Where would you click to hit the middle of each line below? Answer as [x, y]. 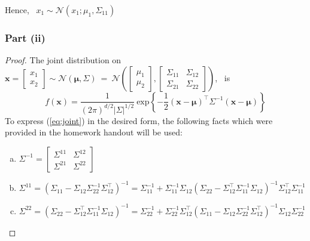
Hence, [17, 10]
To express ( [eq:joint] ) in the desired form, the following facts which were [139, 120]
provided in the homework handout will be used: [94, 132]
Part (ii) [25, 37]
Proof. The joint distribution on [63, 60]
